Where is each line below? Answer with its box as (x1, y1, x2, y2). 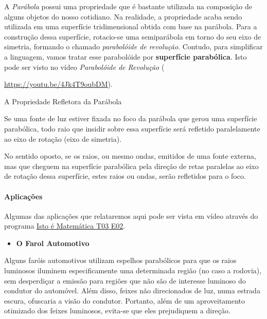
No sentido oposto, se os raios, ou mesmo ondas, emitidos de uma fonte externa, (4, 151, 256, 161)
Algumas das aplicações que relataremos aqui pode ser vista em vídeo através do (4, 210, 258, 221)
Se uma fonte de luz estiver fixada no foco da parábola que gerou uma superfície (4, 113, 257, 124)
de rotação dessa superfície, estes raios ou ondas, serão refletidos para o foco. (4, 171, 246, 181)
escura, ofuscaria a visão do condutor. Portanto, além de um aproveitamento (4, 295, 245, 306)
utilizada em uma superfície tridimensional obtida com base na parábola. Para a (4, 21, 257, 32)
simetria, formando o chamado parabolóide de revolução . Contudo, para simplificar (4, 41, 263, 52)
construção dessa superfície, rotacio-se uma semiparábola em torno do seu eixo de (4, 31, 261, 42)
